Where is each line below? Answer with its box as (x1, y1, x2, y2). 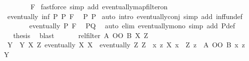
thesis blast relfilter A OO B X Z (13, 30, 148, 40)
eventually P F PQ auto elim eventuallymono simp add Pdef (29, 20, 235, 31)
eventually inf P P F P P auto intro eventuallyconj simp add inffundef (7, 11, 243, 21)
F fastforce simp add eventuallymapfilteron (30, 1, 168, 11)
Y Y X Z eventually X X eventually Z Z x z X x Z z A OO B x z (7, 40, 245, 50)
